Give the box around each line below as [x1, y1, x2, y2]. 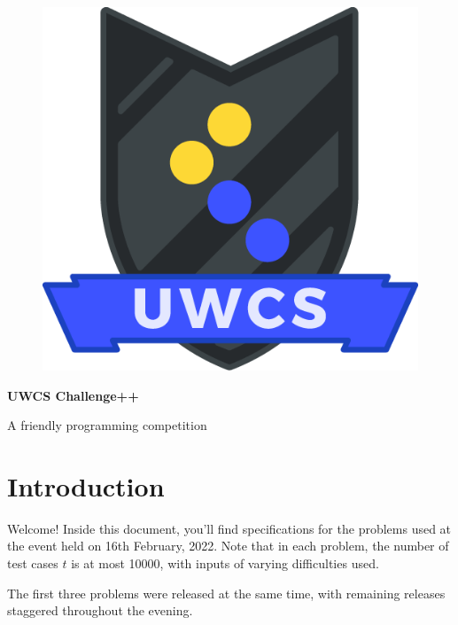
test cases [7, 554, 58, 573]
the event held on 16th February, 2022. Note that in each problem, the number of [7, 536, 449, 555]
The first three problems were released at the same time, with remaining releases [7, 583, 446, 602]
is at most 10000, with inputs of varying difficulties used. [71, 554, 379, 573]
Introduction [7, 467, 165, 504]
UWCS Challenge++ [7, 386, 139, 404]
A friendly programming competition [7, 416, 207, 434]
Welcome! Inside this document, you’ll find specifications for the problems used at [7, 519, 452, 537]
